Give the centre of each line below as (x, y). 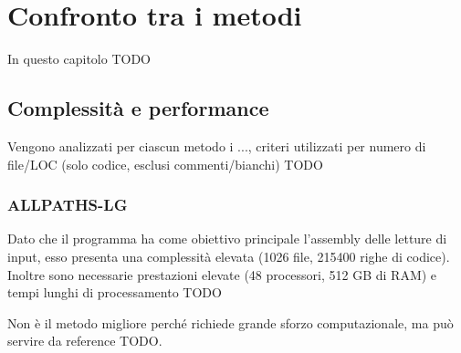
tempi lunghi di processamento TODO (115, 292)
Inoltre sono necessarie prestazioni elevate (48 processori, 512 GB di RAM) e (222, 274)
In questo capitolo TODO (79, 59)
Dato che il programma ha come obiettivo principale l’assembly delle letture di (227, 239)
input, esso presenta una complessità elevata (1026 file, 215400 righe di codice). (229, 256)
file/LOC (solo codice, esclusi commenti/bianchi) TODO (165, 164)
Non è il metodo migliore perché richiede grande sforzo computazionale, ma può (230, 322)
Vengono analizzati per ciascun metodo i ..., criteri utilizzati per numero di (217, 145)
